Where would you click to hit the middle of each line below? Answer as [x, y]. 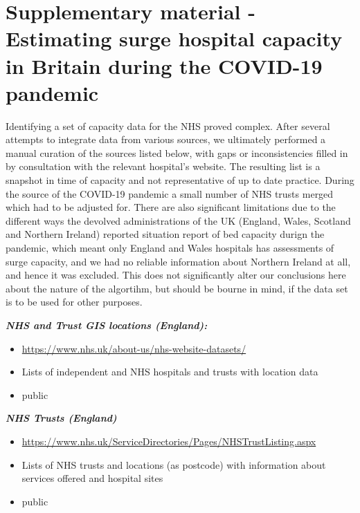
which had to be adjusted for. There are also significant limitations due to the [171, 207]
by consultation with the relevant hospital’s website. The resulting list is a [163, 166]
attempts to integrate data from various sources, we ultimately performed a [166, 139]
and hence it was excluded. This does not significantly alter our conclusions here [176, 275]
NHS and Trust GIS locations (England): [107, 325]
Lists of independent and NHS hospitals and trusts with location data [170, 372]
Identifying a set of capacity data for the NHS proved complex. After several [168, 125]
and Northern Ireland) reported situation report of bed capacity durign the [165, 234]
